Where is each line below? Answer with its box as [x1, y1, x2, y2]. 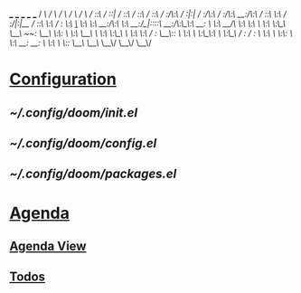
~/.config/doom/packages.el [9, 166, 177, 182]
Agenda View [9, 238, 87, 253]
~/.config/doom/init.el [9, 105, 138, 120]
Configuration [9, 69, 118, 90]
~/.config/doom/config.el [9, 136, 157, 151]
